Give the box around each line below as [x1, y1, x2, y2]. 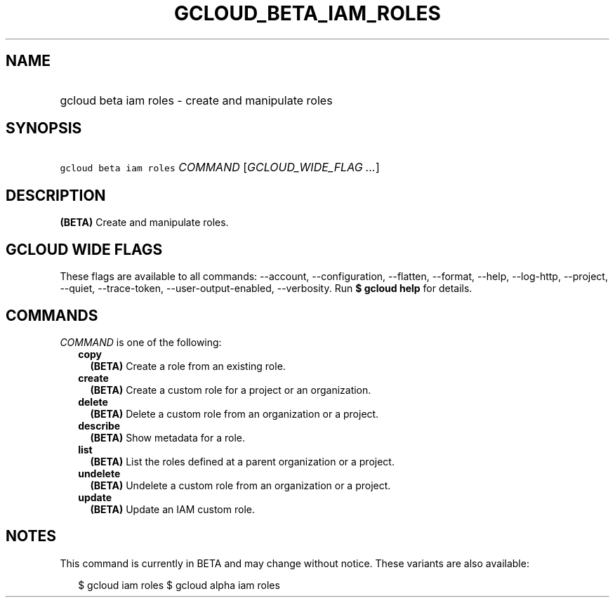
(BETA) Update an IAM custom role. [90, 503, 255, 515]
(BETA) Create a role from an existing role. [90, 359, 286, 372]
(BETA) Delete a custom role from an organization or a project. [90, 407, 379, 420]
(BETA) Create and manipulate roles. [60, 216, 229, 229]
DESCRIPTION [6, 186, 106, 204]
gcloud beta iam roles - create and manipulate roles [60, 93, 333, 107]
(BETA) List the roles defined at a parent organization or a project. [90, 455, 395, 468]
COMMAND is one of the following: [60, 336, 222, 348]
